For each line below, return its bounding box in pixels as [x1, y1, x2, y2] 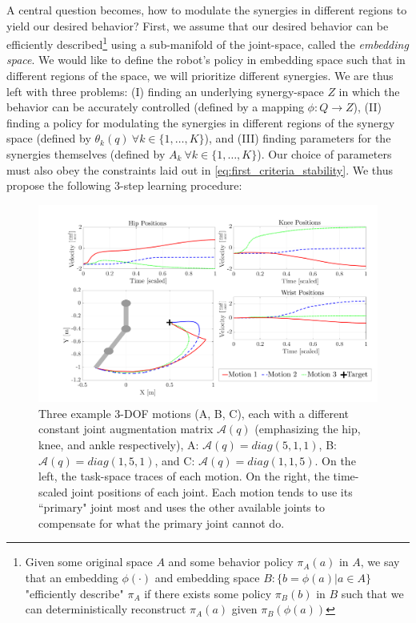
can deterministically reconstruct [25, 601, 186, 617]
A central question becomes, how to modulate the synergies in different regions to [6, 2, 407, 18]
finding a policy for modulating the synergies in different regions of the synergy [6, 114, 395, 131]
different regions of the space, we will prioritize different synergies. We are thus [6, 67, 394, 84]
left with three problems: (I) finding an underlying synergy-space [6, 82, 324, 99]
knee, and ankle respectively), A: [38, 436, 199, 452]
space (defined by [6, 130, 91, 147]
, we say [360, 553, 400, 570]
